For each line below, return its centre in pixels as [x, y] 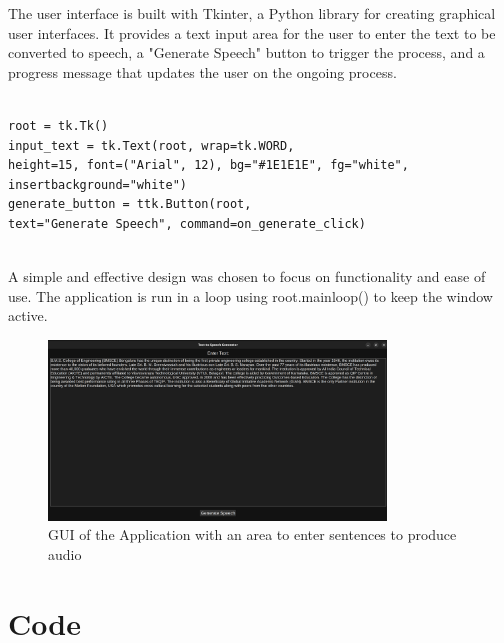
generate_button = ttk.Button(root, [130, 204]
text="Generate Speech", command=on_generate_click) [187, 223]
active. [28, 315]
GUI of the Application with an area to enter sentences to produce [252, 534]
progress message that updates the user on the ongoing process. [202, 71]
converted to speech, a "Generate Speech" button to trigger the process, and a [246, 52]
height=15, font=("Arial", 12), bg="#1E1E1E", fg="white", [208, 165]
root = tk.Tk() [58, 125]
